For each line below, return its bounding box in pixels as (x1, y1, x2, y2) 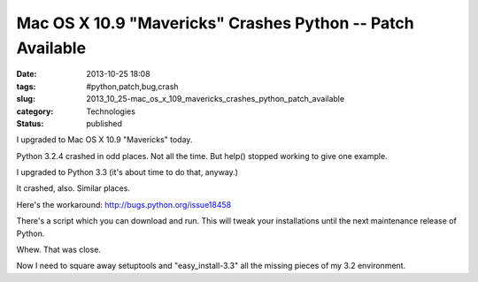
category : (16, 106, 54, 117)
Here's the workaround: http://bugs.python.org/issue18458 (16, 199, 232, 210)
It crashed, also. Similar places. (16, 183, 130, 194)
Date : (16, 69, 37, 80)
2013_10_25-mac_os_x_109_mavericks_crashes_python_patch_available (86, 94, 345, 104)
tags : (16, 80, 36, 92)
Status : (16, 118, 44, 128)
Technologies (86, 106, 136, 117)
